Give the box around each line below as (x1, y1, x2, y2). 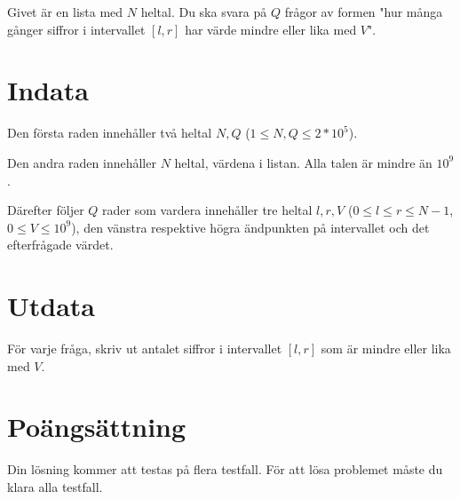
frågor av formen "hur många (284, 3, 443, 20)
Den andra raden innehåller (7, 153, 156, 171)
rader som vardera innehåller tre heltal (102, 201, 313, 219)
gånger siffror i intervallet (7, 20, 146, 38)
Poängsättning (7, 408, 186, 445)
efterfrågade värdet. (7, 235, 114, 254)
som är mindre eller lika (321, 339, 451, 357)
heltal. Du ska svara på (140, 3, 267, 20)
